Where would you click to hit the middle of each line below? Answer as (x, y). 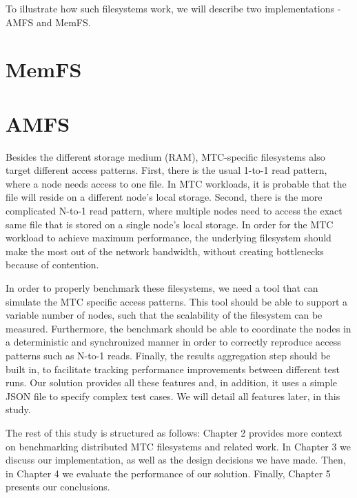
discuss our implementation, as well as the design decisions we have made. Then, (176, 460)
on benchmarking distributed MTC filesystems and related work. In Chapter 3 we (178, 446)
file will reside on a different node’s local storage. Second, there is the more (164, 197)
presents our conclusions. (58, 487)
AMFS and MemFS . (48, 22)
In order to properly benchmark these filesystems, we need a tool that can (162, 288)
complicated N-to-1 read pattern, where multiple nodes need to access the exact (174, 211)
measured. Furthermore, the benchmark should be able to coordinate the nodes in (178, 328)
